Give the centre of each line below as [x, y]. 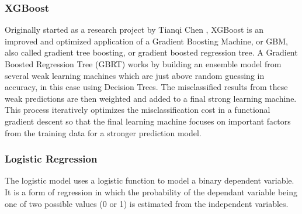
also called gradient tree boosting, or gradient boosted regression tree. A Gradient [151, 52]
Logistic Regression [51, 159]
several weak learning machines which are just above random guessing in [135, 75]
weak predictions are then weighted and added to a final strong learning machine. [151, 98]
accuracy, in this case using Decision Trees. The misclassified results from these [146, 87]
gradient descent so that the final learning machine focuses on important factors [148, 121]
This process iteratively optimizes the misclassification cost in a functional [138, 110]
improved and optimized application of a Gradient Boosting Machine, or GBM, [146, 41]
